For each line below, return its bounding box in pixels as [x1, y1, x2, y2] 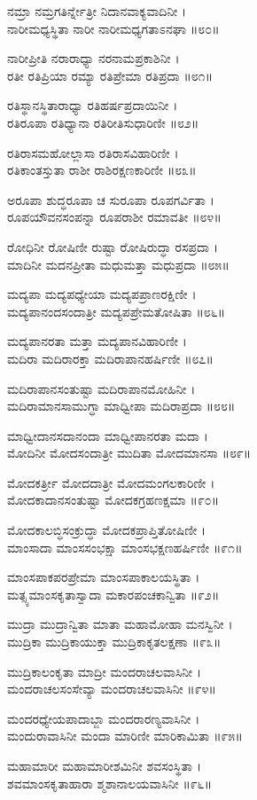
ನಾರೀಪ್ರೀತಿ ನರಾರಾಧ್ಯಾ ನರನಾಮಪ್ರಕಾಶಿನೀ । [7, 49, 180, 67]
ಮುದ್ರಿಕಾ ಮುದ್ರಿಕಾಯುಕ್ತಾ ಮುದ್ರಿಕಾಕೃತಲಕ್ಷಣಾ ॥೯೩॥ [7, 632, 222, 651]
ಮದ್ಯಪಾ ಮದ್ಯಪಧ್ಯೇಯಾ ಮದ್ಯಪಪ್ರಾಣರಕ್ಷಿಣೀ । [7, 285, 197, 303]
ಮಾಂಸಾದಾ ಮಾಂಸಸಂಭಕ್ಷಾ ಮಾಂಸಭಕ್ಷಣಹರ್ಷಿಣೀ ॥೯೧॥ [7, 537, 243, 556]
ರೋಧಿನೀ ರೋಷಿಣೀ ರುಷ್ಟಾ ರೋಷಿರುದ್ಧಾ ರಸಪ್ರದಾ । [7, 237, 218, 255]
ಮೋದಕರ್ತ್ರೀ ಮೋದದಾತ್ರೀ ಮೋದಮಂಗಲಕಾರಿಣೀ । [7, 473, 215, 491]
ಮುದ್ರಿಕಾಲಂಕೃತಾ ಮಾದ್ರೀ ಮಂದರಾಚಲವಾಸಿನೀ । [7, 662, 202, 680]
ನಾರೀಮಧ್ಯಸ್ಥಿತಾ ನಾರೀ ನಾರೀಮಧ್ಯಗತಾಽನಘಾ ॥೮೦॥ [7, 19, 220, 37]
